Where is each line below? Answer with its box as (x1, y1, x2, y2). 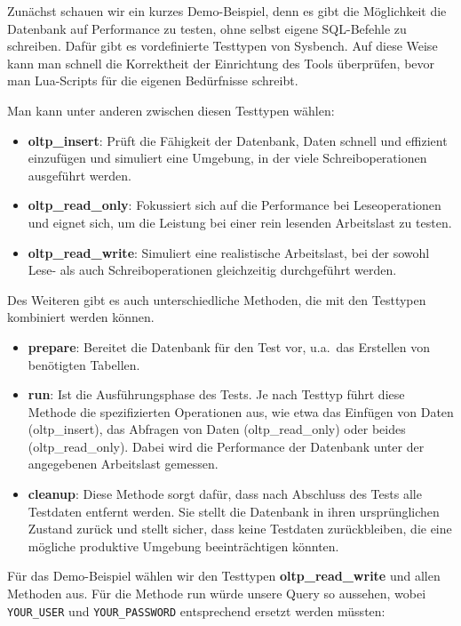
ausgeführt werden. (28, 165, 131, 184)
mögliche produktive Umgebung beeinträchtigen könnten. (28, 536, 339, 555)
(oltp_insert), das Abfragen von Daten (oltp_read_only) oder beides (28, 420, 406, 438)
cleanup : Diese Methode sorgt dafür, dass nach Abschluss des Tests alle (28, 485, 422, 503)
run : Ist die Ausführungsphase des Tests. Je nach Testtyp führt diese (28, 385, 405, 404)
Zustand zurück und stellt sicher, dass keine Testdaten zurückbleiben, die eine (28, 519, 452, 538)
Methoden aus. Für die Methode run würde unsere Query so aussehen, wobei (7, 584, 426, 603)
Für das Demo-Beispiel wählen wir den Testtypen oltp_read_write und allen (7, 566, 441, 585)
